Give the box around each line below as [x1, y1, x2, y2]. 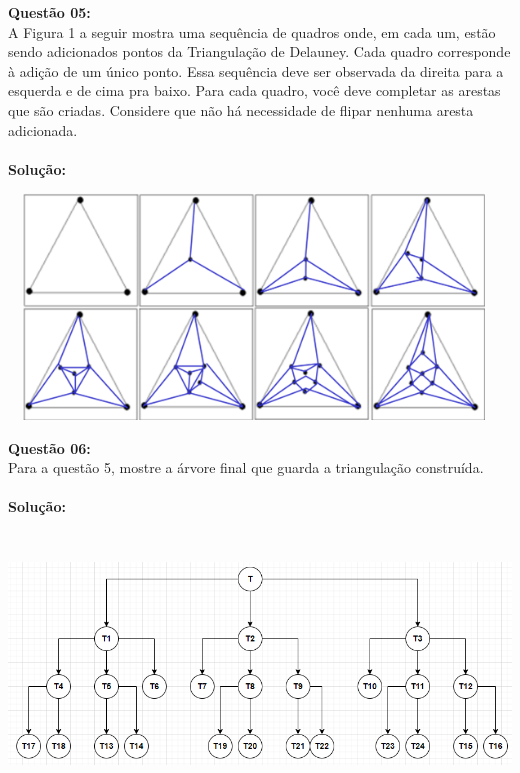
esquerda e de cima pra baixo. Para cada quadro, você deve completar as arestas [8, 80, 501, 101]
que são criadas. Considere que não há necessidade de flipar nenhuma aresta [8, 99, 474, 120]
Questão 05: [8, 2, 91, 22]
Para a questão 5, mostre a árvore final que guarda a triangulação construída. [8, 457, 484, 478]
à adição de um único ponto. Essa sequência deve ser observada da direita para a [8, 60, 504, 81]
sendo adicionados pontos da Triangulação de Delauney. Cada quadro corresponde [8, 41, 511, 62]
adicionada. [8, 119, 78, 140]
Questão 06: [8, 437, 91, 458]
